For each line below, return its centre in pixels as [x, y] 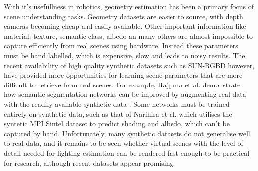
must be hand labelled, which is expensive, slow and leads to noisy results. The [125, 55]
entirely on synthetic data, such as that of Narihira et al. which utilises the [118, 114]
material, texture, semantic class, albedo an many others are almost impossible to [128, 36]
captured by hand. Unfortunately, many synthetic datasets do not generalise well [127, 133]
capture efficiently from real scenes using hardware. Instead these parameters [121, 45]
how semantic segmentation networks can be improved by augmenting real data [125, 94]
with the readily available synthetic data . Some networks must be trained [117, 104]
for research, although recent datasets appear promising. [90, 162]
